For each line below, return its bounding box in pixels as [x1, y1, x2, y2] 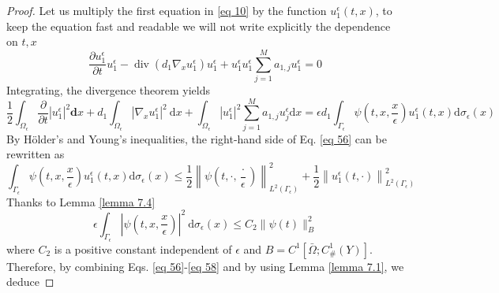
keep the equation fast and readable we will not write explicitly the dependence [6, 17, 391, 34]
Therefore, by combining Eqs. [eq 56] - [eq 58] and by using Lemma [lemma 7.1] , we [6, 258, 404, 274]
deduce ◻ [6, 273, 54, 290]
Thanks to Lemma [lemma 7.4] [6, 193, 156, 210]
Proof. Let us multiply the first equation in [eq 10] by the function [6, 2, 327, 18]
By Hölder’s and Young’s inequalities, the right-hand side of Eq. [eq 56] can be [6, 130, 387, 146]
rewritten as [6, 146, 65, 162]
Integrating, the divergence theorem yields [6, 81, 211, 98]
